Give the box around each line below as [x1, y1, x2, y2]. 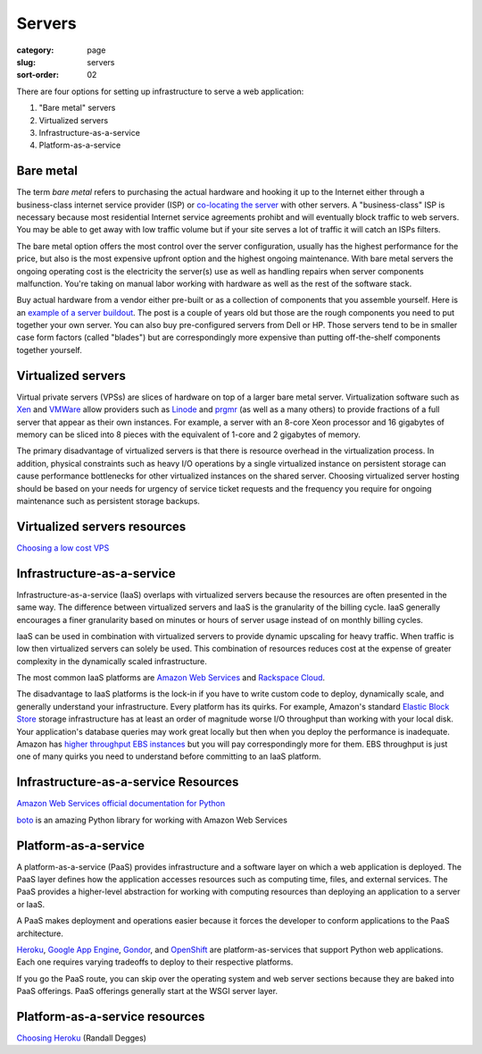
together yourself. [16, 344, 82, 355]
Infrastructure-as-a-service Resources [16, 774, 239, 790]
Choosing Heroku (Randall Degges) [16, 1033, 147, 1043]
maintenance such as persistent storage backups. [16, 495, 201, 506]
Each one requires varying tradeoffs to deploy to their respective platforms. [16, 957, 294, 967]
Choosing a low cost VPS [16, 542, 110, 553]
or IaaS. [16, 898, 46, 909]
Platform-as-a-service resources [16, 1008, 205, 1024]
